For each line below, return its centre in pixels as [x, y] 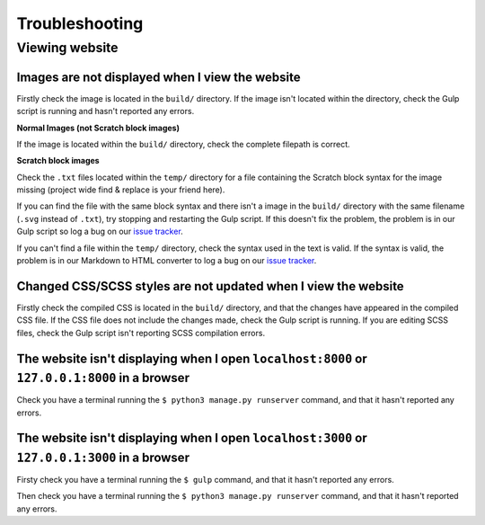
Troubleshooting [80, 23]
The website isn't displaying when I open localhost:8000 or [192, 358]
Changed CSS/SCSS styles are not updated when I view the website [210, 286]
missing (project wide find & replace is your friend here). [121, 190]
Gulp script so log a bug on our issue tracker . [100, 231]
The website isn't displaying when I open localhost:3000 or [192, 438]
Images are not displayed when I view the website [159, 77]
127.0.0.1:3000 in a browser [103, 458]
